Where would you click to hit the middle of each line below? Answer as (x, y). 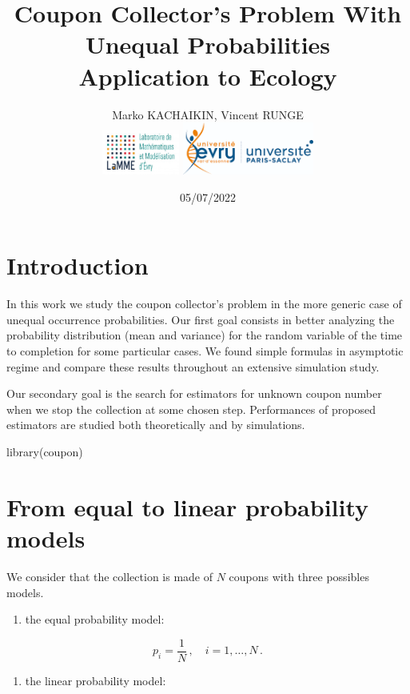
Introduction (78, 265)
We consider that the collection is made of (110, 576)
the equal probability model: (95, 619)
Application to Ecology (208, 76)
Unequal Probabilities (208, 44)
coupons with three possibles (299, 576)
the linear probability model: (96, 680)
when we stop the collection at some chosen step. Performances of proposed (191, 409)
